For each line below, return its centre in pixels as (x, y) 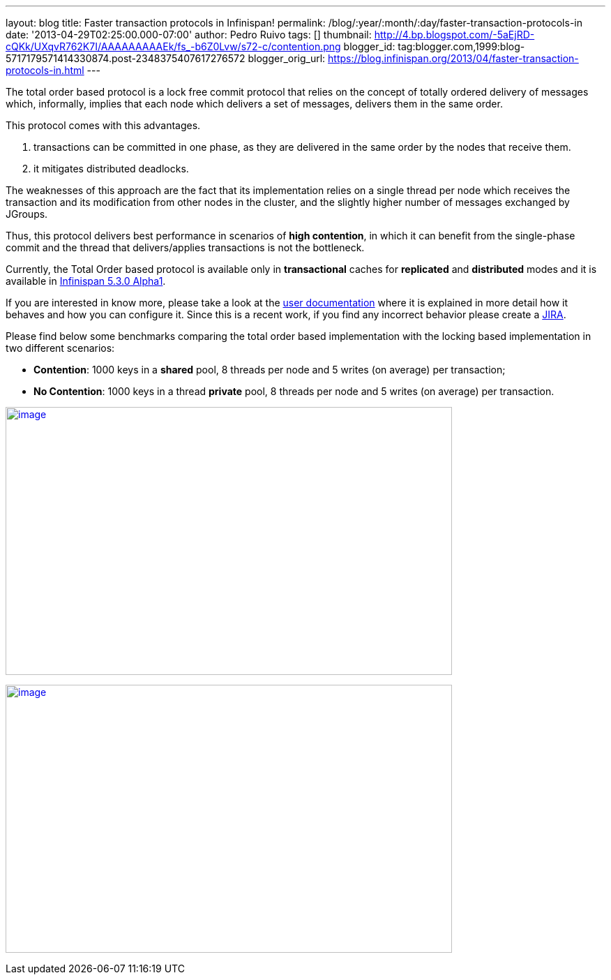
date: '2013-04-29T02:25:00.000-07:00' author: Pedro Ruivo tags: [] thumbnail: (189, 35)
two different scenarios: (60, 348)
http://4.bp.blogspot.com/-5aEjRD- (454, 35)
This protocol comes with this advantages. (103, 125)
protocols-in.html (45, 70)
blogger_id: (369, 46)
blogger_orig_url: (287, 58)
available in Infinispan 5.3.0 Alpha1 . (86, 281)
